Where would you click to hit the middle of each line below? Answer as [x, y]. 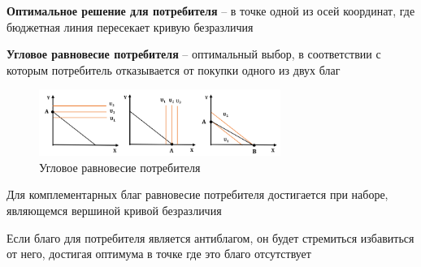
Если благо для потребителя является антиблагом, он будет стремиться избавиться [210, 237]
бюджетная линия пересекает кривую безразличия [130, 26]
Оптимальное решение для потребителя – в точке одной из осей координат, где [211, 11]
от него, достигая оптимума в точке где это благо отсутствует [159, 254]
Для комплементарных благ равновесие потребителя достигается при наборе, [197, 194]
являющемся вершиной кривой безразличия [114, 211]
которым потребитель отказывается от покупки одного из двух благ [174, 69]
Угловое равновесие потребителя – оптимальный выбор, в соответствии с [194, 54]
